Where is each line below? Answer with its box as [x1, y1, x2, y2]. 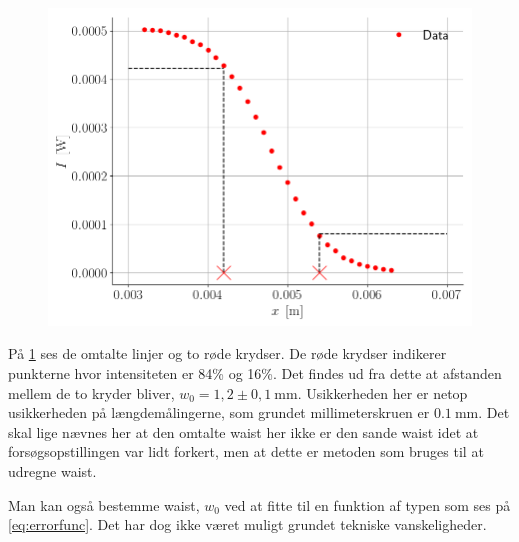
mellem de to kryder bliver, [8, 382, 175, 403]
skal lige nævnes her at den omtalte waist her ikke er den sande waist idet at [8, 421, 479, 442]
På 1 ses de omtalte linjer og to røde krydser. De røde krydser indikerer [8, 343, 447, 364]
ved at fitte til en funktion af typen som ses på [224, 494, 511, 515]
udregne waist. [8, 460, 97, 481]
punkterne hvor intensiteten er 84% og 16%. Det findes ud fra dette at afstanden [8, 362, 502, 383]
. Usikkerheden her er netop [297, 382, 468, 403]
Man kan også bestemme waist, [8, 494, 200, 515]
